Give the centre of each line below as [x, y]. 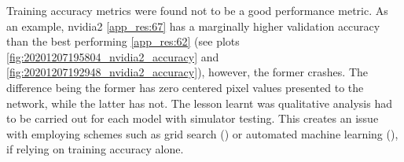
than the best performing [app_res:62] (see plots [123, 41]
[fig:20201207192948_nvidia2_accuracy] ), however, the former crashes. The [187, 72]
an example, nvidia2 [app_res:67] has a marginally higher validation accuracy [193, 26]
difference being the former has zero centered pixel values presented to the [185, 87]
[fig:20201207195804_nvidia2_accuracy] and [113, 56]
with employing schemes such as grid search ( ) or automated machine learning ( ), [202, 133]
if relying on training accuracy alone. [95, 149]
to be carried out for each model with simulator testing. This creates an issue [193, 118]
